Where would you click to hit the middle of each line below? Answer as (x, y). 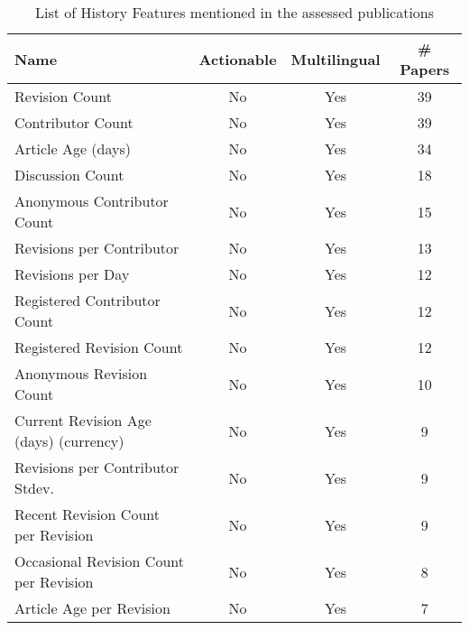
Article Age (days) (73, 148)
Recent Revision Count (87, 514)
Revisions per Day (72, 274)
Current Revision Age (83, 420)
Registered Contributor (87, 300)
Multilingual (336, 59)
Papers (425, 69)
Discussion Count (69, 175)
